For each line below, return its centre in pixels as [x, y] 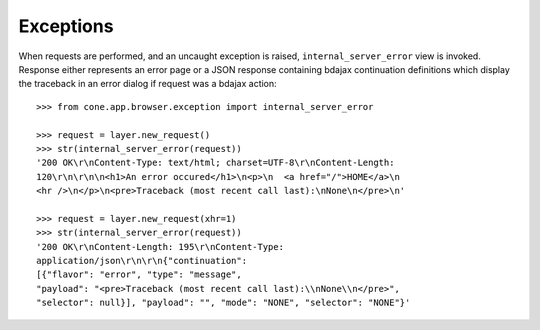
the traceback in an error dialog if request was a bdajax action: [147, 84]
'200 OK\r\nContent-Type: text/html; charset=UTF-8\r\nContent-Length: [215, 163]
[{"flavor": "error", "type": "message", [139, 274]
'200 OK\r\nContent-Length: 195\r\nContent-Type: [160, 246]
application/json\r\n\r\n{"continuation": [142, 261]
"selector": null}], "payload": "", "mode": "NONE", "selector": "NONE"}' [223, 303]
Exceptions [66, 26]
